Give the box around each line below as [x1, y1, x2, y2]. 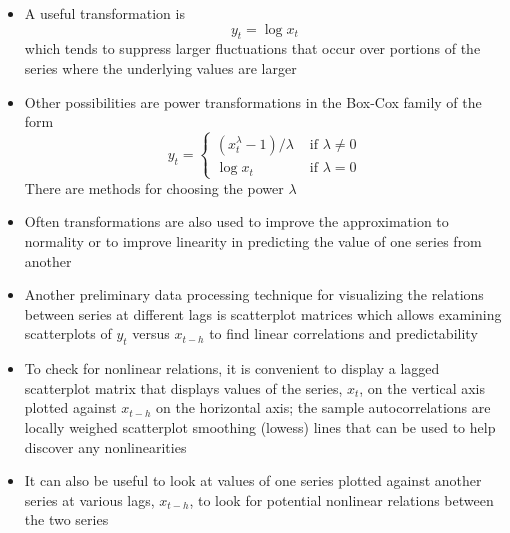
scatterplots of [24, 323, 112, 344]
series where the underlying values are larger [24, 57, 297, 78]
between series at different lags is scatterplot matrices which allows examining [24, 303, 502, 324]
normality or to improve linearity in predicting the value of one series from [24, 230, 482, 251]
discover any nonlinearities [24, 436, 187, 457]
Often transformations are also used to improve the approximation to [24, 211, 449, 232]
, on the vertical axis [359, 377, 486, 398]
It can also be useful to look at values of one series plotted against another [24, 470, 482, 491]
